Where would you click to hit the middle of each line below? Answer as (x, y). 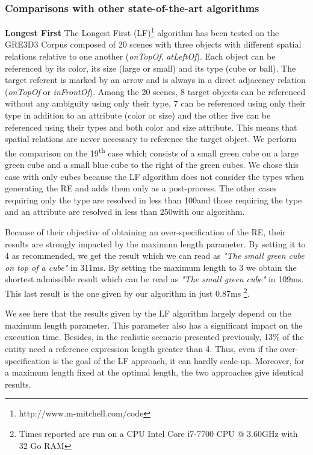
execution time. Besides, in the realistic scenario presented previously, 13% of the (154, 337)
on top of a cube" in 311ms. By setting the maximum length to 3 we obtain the (151, 267)
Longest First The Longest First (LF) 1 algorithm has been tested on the (142, 32)
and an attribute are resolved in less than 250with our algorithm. (125, 212)
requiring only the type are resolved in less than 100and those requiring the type (153, 200)
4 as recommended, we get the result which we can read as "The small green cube (155, 255)
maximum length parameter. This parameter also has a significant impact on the (154, 325)
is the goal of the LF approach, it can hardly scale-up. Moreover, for (178, 360)
